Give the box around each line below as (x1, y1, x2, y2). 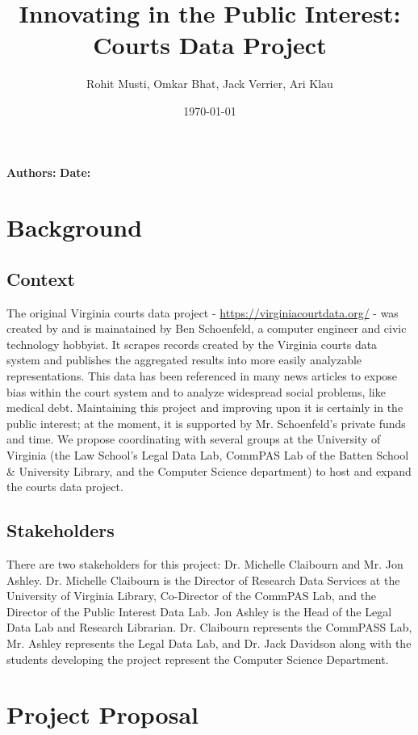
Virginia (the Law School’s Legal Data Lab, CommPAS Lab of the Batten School (6, 447, 409, 464)
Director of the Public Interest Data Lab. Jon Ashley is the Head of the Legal (6, 603, 392, 619)
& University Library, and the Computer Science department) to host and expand (6, 462, 412, 479)
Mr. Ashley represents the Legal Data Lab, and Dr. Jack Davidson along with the (6, 634, 412, 651)
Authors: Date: (6, 163, 91, 180)
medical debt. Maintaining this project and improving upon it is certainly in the (6, 399, 403, 416)
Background (6, 211, 143, 244)
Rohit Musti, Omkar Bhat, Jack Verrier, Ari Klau (86, 75, 333, 92)
